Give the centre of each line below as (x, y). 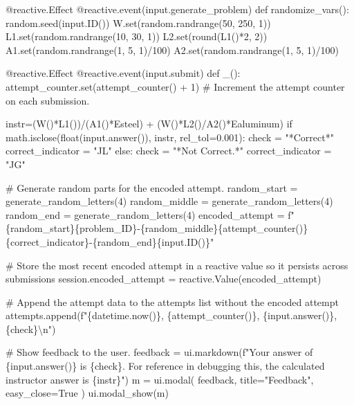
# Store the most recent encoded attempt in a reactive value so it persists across (177, 265)
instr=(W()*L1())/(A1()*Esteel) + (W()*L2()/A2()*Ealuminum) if (149, 124)
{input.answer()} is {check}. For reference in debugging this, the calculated (165, 366)
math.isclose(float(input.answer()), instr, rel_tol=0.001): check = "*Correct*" (170, 137)
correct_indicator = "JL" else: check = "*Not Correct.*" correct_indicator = (169, 151)
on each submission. (48, 100)
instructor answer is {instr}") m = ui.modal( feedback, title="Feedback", (160, 379)
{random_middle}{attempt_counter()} (224, 228)
